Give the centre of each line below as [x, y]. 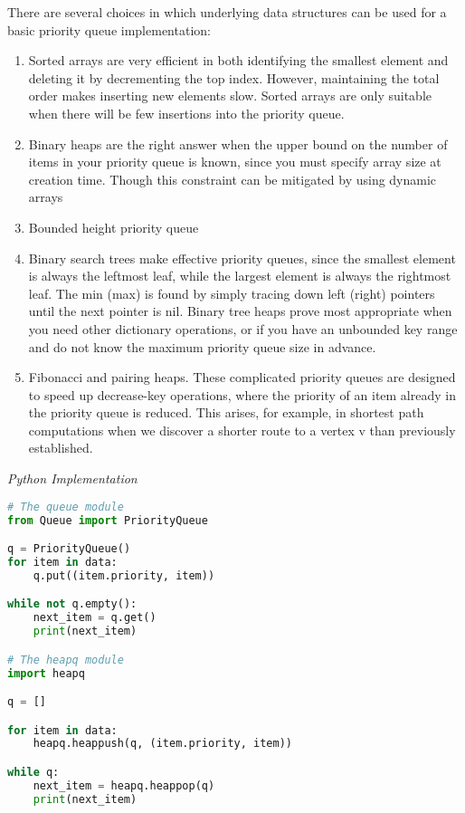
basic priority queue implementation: [109, 29]
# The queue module [66, 507]
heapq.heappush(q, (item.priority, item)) [162, 744]
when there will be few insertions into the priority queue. [186, 113]
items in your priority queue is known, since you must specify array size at [235, 162]
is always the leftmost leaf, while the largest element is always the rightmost [240, 276]
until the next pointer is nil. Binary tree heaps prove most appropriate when [240, 311]
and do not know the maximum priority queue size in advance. [202, 346]
